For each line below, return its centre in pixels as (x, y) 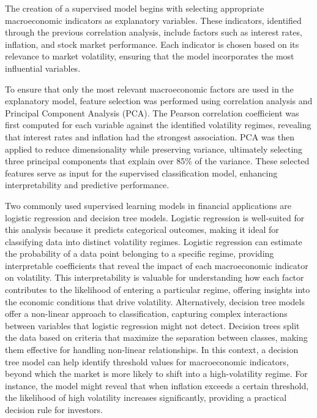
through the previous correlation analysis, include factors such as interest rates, (154, 32)
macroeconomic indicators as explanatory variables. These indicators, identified (153, 20)
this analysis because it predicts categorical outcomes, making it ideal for (142, 230)
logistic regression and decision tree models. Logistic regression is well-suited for (155, 217)
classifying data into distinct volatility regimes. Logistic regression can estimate (154, 241)
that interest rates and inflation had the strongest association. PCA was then (150, 136)
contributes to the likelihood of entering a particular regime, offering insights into (158, 290)
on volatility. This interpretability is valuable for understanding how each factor (155, 277)
